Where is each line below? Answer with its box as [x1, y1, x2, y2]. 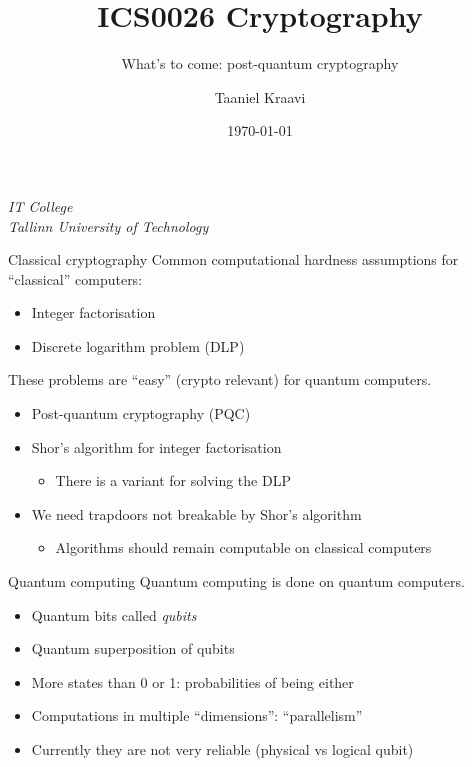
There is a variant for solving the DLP [55, 470, 291, 491]
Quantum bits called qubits [31, 604, 197, 625]
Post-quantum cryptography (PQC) [31, 403, 251, 424]
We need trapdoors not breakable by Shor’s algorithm [31, 503, 362, 524]
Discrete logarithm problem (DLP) [31, 335, 245, 356]
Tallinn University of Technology [8, 215, 209, 236]
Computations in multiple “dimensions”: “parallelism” [31, 705, 363, 726]
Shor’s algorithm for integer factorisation [31, 436, 282, 457]
